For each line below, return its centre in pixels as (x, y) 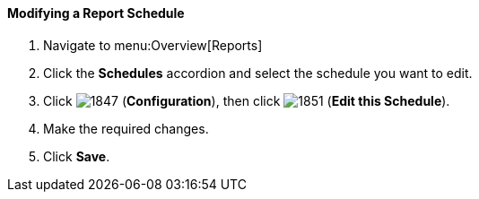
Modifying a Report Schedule (96, 13)
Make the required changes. (126, 128)
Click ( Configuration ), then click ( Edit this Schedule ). (247, 100)
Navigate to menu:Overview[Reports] (153, 45)
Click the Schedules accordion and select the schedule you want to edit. (258, 73)
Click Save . (77, 156)
